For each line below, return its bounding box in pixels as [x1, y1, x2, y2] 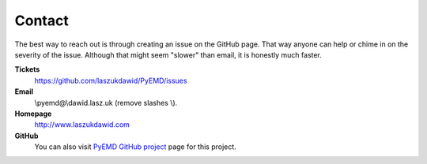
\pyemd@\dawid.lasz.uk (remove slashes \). [34, 98, 178, 107]
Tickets [14, 65, 40, 74]
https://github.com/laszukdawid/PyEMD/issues [34, 76, 187, 85]
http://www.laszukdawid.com [34, 120, 130, 129]
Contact [14, 12, 69, 29]
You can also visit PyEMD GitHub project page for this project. [34, 142, 236, 151]
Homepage [14, 109, 52, 118]
